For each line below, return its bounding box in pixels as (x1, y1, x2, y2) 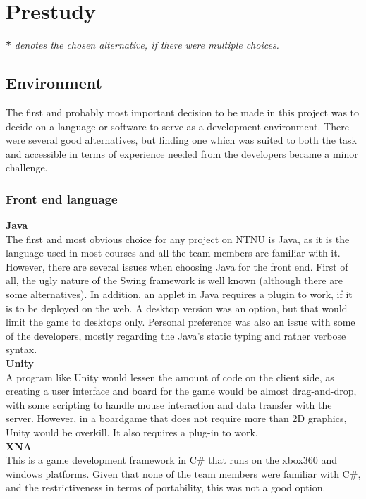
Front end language (6, 190, 118, 207)
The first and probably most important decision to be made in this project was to (6, 104, 360, 119)
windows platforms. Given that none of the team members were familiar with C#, (6, 466, 361, 481)
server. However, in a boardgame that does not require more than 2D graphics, (6, 411, 347, 426)
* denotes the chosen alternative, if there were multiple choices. (6, 37, 279, 52)
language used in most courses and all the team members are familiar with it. (6, 245, 341, 260)
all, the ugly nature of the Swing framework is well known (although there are (6, 273, 343, 288)
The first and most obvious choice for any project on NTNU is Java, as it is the (6, 231, 350, 246)
